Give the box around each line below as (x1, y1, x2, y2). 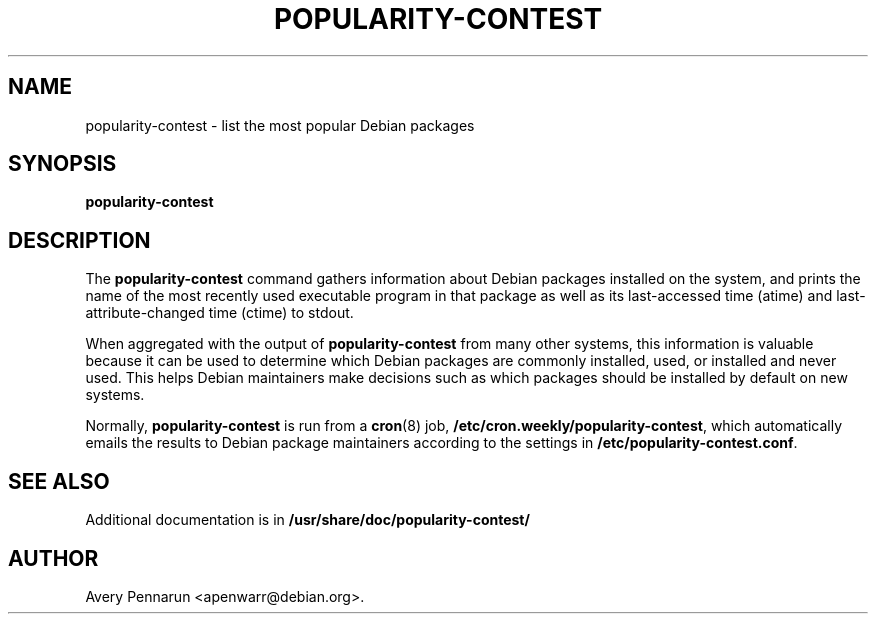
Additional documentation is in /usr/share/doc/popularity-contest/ (85, 511, 530, 529)
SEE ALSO (8, 468, 110, 494)
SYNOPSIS (8, 151, 117, 177)
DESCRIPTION (8, 227, 151, 253)
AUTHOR (8, 545, 99, 571)
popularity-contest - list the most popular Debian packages (85, 116, 475, 134)
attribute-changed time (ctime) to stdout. (85, 304, 354, 322)
